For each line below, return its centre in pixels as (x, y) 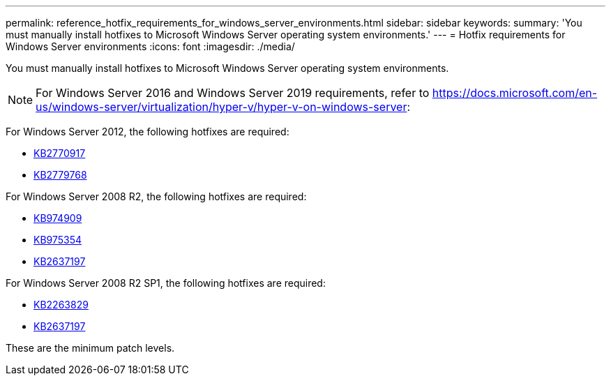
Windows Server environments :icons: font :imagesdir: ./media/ (150, 46)
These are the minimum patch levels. (90, 348)
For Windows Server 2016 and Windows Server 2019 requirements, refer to (233, 93)
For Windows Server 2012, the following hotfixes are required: (148, 132)
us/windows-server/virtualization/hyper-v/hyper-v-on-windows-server (221, 107)
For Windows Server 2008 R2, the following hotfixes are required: (156, 196)
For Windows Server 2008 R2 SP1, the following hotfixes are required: (166, 283)
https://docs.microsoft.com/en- (515, 93)
